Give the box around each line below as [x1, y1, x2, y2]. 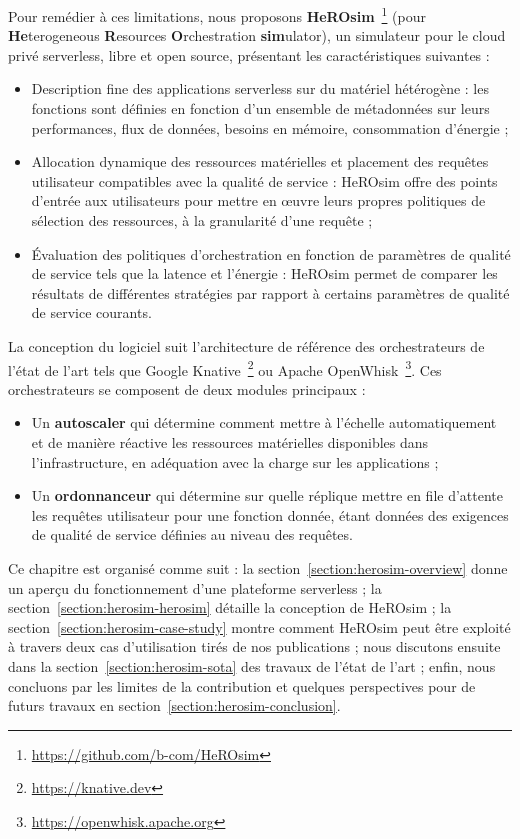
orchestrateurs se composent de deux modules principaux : [8, 378, 366, 399]
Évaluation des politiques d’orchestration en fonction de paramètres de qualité [31, 243, 511, 264]
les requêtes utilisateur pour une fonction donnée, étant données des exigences [31, 504, 509, 525]
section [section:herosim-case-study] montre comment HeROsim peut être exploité [8, 616, 511, 637]
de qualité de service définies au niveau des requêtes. [31, 524, 353, 545]
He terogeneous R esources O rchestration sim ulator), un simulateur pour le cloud [8, 25, 506, 46]
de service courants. [31, 302, 152, 323]
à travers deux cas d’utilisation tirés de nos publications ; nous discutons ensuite [8, 636, 501, 657]
